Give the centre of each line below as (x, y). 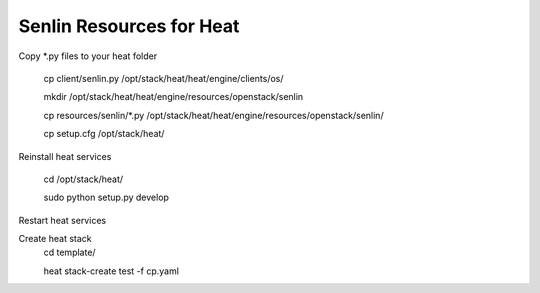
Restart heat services (62, 220)
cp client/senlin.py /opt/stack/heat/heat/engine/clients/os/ (163, 78)
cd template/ (69, 252)
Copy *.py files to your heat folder (88, 56)
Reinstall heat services (65, 156)
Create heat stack (55, 239)
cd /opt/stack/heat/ (83, 179)
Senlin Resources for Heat (129, 26)
